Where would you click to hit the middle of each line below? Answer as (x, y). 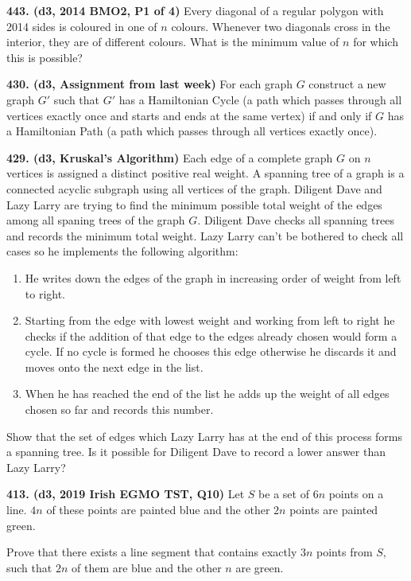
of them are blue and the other (146, 567)
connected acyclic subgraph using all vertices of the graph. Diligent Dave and (194, 188)
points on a (356, 494)
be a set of (284, 494)
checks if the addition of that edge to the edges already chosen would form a (211, 335)
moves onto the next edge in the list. (114, 367)
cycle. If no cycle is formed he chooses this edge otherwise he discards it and (211, 351)
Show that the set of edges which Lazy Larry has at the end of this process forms (205, 436)
